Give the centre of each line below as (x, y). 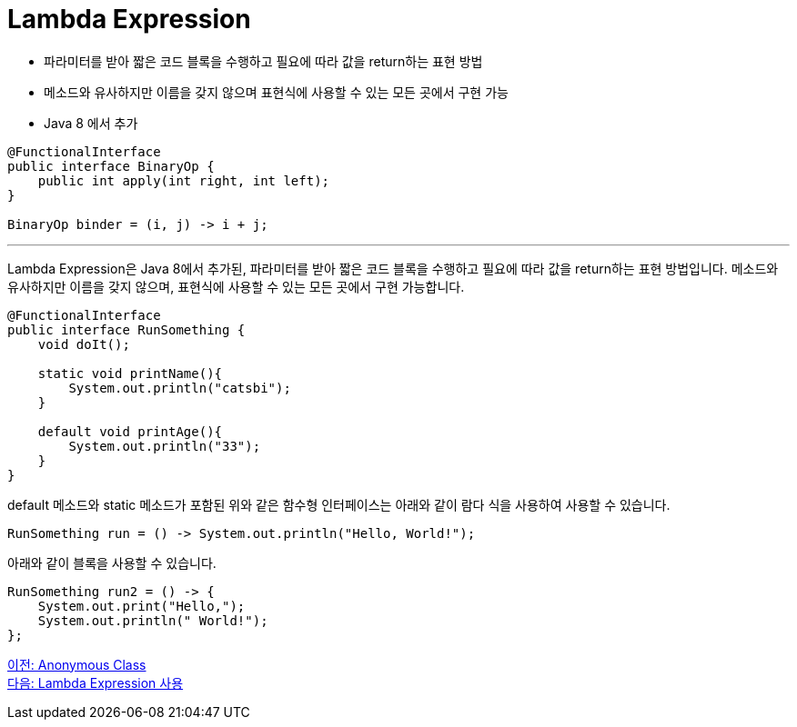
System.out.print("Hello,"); (141, 606)
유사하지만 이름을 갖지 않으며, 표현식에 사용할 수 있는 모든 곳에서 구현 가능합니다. (236, 286)
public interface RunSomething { (126, 329)
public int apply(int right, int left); (184, 180)
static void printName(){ (130, 373)
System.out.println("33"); (165, 446)
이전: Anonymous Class (77, 664)
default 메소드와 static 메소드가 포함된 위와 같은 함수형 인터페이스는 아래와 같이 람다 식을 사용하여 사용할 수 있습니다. (339, 504)
